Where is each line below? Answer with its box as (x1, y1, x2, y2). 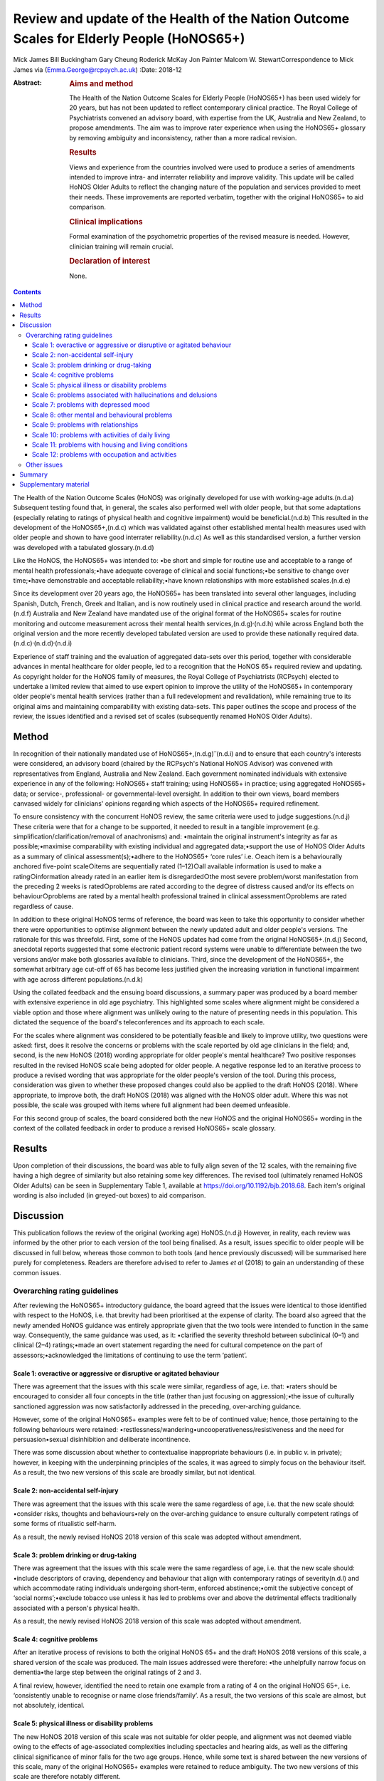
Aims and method (69, 79, 134, 89)
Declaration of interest (69, 256, 151, 266)
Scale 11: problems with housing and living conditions (32, 440, 188, 449)
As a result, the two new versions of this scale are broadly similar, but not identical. (13, 1468, 256, 1477)
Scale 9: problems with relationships (32, 420, 139, 429)
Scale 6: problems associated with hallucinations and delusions (32, 390, 218, 399)
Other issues (26, 460, 63, 469)
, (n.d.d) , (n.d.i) (32, 638, 73, 648)
